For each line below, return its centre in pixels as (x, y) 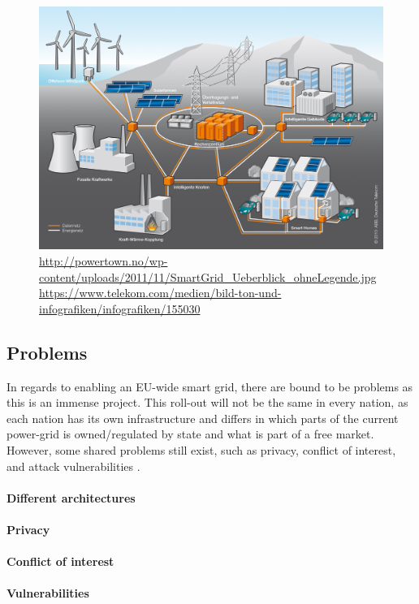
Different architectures (71, 497)
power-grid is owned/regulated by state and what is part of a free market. (190, 434)
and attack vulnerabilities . (73, 466)
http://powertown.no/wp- (104, 260)
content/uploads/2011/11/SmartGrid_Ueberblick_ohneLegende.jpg (208, 276)
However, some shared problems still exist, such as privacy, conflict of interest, (201, 449)
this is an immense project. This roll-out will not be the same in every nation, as (207, 402)
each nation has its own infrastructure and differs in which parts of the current (203, 418)
